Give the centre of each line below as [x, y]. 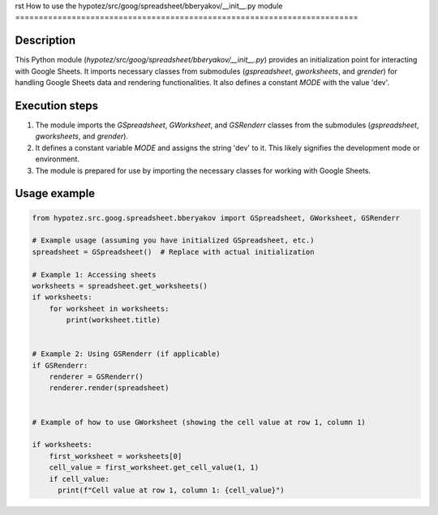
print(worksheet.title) [114, 320]
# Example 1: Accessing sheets [94, 275]
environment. [58, 159]
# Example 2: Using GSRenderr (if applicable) [126, 354]
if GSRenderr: [60, 365]
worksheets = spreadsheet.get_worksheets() [120, 285]
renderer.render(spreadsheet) [109, 388]
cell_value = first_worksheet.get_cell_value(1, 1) [154, 468]
